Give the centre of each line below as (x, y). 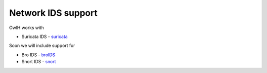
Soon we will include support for (42, 46)
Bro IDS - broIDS (38, 55)
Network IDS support (53, 13)
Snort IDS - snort (39, 62)
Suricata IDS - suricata (44, 36)
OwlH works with (26, 28)
